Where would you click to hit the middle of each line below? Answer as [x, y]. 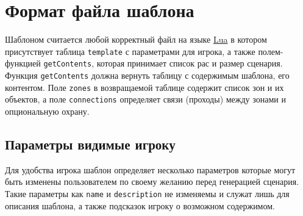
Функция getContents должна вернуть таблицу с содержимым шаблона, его [147, 75]
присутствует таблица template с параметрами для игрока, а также [130, 51]
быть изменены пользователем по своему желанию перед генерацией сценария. [152, 182]
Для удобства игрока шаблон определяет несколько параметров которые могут [150, 169]
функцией [23, 63]
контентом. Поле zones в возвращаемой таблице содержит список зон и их [144, 87]
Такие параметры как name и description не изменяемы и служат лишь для [147, 193]
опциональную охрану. [47, 111]
